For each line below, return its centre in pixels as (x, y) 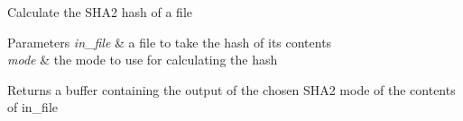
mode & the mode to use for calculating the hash (143, 60)
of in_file (33, 107)
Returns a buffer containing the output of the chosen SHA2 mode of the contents (231, 89)
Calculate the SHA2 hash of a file (100, 12)
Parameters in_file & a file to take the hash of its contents (170, 42)
